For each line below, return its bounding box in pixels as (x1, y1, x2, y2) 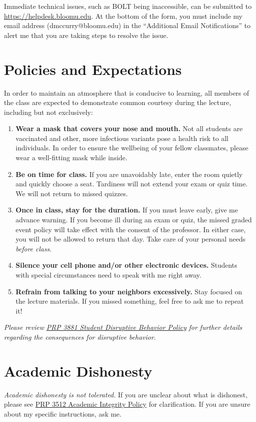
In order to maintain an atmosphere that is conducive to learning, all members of (4, 87, 249, 98)
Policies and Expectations (4, 59, 182, 79)
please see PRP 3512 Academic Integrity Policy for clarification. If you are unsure (4, 399, 251, 409)
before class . (15, 243, 52, 253)
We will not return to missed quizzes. (15, 188, 128, 198)
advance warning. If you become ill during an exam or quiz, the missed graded (15, 214, 252, 225)
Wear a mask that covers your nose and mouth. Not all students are (15, 123, 243, 134)
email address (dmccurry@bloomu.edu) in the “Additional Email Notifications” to (4, 20, 251, 31)
